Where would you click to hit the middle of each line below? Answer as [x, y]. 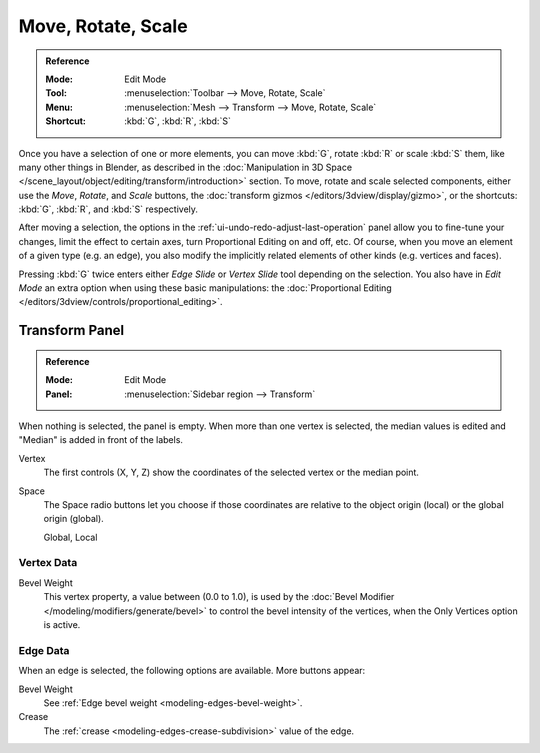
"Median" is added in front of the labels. [101, 440]
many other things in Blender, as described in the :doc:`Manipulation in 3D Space [185, 167]
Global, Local [70, 537]
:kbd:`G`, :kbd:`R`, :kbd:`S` [178, 121]
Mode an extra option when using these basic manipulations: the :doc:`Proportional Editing [205, 288]
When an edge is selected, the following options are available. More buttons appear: [192, 671]
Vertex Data [48, 563]
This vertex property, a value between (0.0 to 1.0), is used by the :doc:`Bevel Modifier [219, 597]
